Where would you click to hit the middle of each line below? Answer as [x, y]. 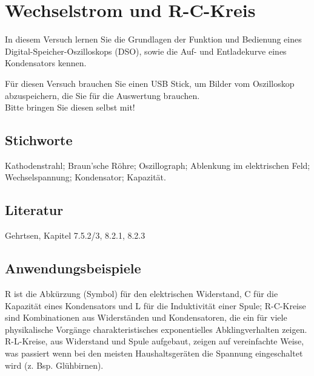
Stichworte [39, 140]
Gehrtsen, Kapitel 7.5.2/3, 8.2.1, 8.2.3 [75, 235]
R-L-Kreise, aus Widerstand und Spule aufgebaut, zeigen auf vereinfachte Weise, [155, 341]
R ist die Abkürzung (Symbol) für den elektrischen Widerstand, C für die [142, 294]
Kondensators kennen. [46, 63]
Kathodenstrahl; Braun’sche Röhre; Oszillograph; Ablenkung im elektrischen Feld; [158, 165]
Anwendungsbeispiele [73, 268]
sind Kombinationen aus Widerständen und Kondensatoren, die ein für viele [146, 317]
